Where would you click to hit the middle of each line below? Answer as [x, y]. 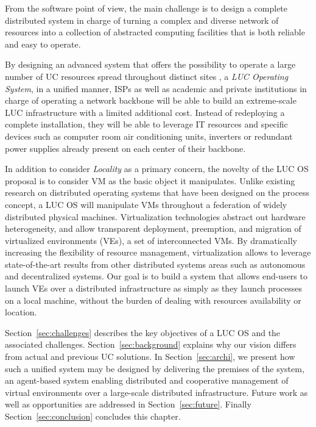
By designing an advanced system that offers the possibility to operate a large [150, 64]
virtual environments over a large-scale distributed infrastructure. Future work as [156, 392]
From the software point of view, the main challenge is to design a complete [146, 8]
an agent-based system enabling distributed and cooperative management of [147, 380]
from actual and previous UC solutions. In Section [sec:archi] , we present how [150, 357]
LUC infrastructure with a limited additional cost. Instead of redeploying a [145, 112]
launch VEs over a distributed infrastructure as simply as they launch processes [154, 288]
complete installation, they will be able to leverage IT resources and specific [146, 124]
